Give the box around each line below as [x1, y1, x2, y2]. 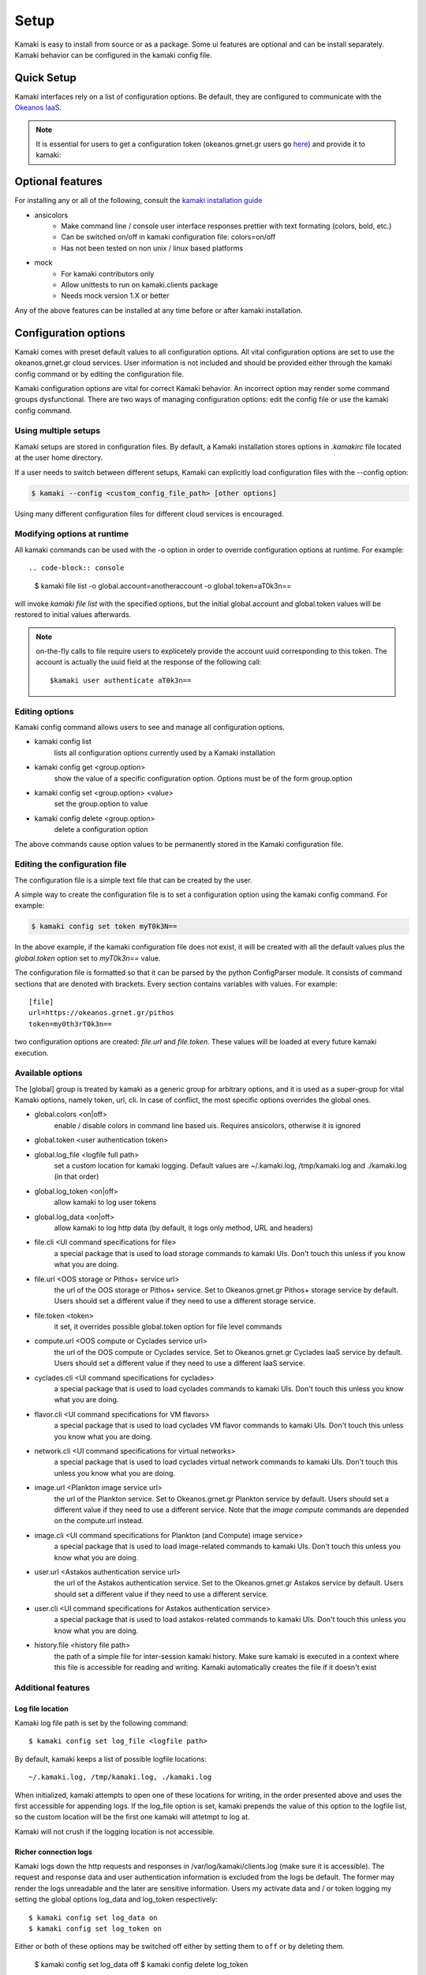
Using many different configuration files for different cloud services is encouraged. [14, 509, 284, 518]
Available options [14, 1067, 83, 1078]
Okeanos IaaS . [14, 103, 62, 112]
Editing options [14, 705, 74, 717]
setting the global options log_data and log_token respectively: [14, 1894, 219, 1904]
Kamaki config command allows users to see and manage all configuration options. [14, 722, 286, 732]
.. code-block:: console [28, 563, 125, 573]
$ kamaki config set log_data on [28, 1913, 158, 1922]
